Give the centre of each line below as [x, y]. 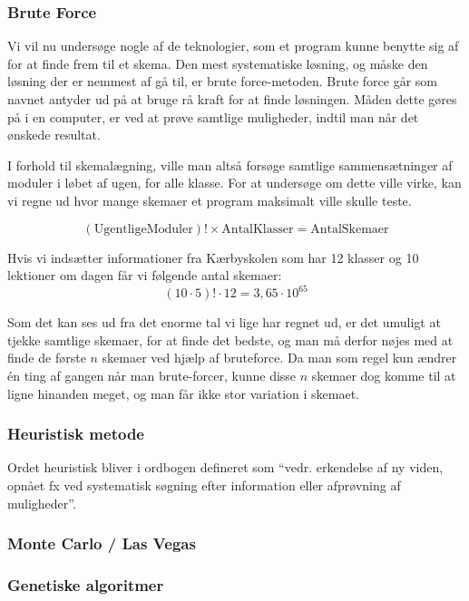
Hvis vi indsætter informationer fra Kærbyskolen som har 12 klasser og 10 [213, 257]
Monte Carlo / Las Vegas [102, 543]
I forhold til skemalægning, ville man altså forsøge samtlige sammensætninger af [230, 165]
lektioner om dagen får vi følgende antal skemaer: [145, 275]
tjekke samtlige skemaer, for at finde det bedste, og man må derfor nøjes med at [230, 339]
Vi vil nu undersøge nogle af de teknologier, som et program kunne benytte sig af [233, 46]
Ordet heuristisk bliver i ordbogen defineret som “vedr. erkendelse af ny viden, [225, 467]
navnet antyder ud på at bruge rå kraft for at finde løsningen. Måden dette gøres [232, 99]
